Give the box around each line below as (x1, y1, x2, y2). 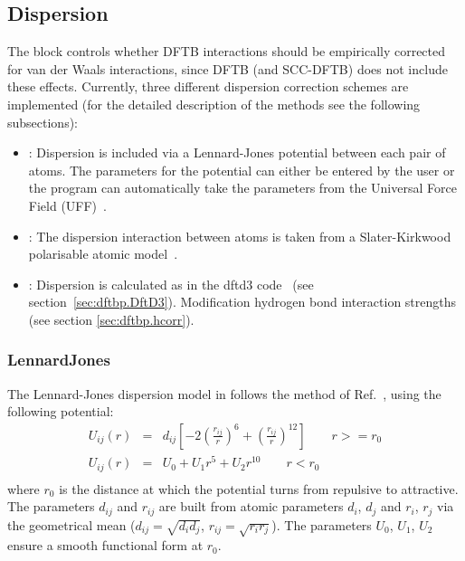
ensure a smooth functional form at (7, 536, 204, 555)
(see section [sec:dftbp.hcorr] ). (28, 309, 195, 328)
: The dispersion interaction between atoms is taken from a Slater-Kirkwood (28, 226, 451, 245)
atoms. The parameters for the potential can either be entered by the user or (28, 160, 455, 179)
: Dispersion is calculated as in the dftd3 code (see (28, 274, 314, 293)
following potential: (7, 402, 114, 421)
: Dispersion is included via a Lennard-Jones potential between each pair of (28, 143, 446, 162)
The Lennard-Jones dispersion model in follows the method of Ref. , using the (7, 384, 441, 403)
